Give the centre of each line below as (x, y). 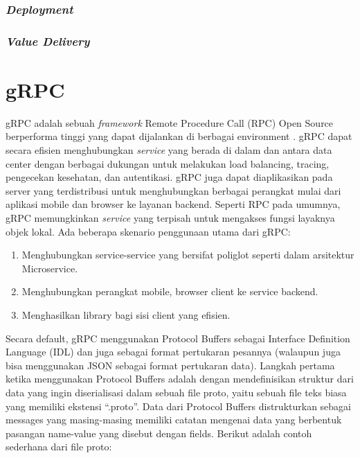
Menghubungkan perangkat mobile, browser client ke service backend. (170, 291)
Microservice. (50, 268)
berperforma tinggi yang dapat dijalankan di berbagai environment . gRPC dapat (179, 136)
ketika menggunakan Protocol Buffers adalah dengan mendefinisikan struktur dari (180, 379)
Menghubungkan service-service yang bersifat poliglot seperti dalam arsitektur (188, 255)
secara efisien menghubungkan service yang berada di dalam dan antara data (169, 150)
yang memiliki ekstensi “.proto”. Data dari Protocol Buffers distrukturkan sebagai (178, 406)
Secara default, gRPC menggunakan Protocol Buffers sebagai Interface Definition (178, 338)
